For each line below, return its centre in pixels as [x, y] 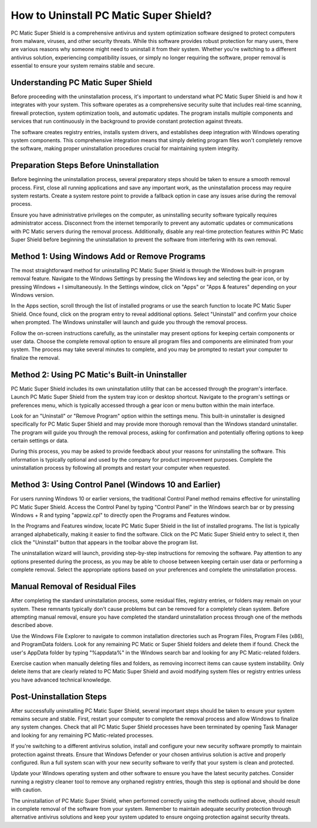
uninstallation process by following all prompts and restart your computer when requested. [120, 468]
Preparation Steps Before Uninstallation [85, 166]
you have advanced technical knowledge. [61, 680]
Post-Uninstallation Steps [59, 697]
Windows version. [33, 295]
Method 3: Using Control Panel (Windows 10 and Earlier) [116, 485]
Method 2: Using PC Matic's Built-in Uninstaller [99, 374]
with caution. [26, 790]
